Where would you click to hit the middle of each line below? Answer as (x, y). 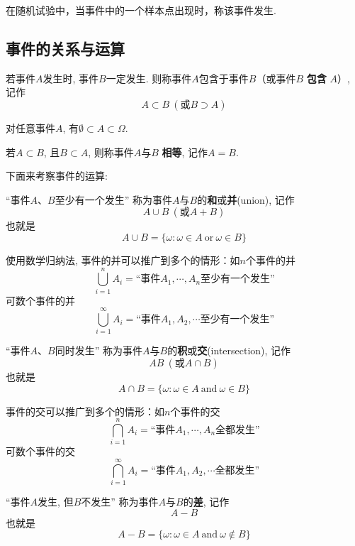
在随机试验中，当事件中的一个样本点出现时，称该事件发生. (141, 10)
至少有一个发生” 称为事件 (114, 199)
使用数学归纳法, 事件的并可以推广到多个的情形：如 (123, 260)
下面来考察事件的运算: (57, 176)
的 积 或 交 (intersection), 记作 (229, 350)
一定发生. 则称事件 (149, 78)
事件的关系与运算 (65, 48)
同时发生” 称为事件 (99, 350)
